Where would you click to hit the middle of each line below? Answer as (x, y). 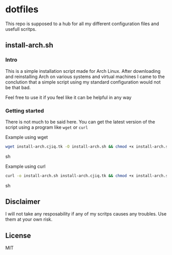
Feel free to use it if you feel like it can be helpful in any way (68, 97)
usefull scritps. (21, 29)
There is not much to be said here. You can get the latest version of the (80, 122)
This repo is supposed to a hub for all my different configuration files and (82, 24)
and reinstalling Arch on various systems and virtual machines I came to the (85, 76)
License (18, 235)
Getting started (25, 110)
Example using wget (27, 137)
